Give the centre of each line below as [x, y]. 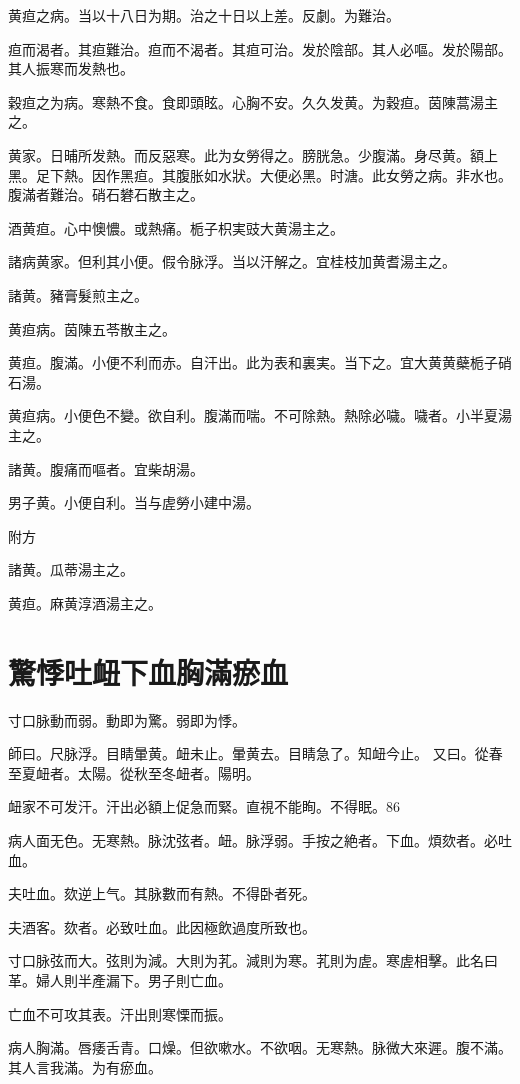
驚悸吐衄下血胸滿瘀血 [148, 671]
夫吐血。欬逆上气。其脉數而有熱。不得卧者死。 [162, 893]
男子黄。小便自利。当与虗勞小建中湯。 [134, 502]
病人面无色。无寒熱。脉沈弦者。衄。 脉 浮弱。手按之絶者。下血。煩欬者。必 [253, 839]
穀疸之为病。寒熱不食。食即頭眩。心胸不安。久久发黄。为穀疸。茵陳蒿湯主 [253, 101]
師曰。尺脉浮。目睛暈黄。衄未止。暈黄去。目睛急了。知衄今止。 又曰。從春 [255, 753]
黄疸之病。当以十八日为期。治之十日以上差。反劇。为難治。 [204, 15]
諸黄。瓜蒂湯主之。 [71, 569]
